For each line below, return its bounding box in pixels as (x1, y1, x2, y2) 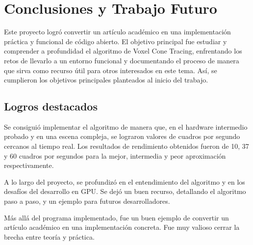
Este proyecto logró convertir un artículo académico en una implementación (4, 27, 231, 37)
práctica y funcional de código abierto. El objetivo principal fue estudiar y (4, 36, 227, 46)
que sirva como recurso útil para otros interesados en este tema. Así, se (4, 65, 217, 75)
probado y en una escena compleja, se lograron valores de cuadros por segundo (4, 131, 240, 141)
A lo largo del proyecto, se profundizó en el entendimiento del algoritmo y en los (4, 176, 245, 187)
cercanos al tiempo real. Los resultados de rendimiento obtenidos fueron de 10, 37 (4, 141, 249, 151)
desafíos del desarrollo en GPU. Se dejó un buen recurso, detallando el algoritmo (4, 186, 246, 196)
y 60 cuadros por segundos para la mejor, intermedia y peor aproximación (4, 150, 226, 161)
